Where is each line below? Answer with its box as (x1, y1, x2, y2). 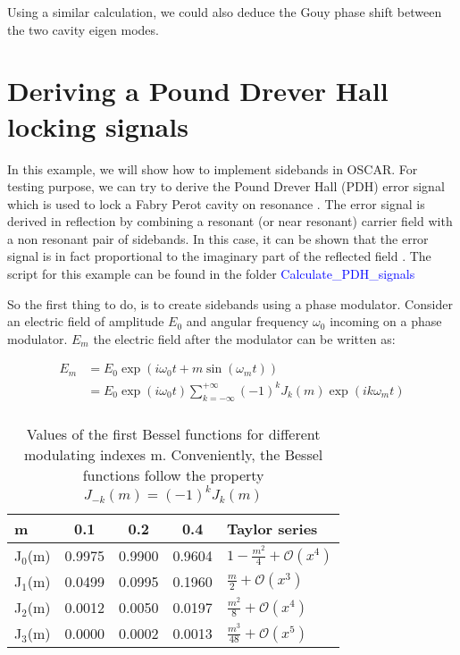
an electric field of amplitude (7, 312, 164, 331)
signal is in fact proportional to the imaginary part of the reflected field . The (7, 247, 431, 265)
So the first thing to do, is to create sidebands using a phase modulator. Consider (7, 294, 453, 313)
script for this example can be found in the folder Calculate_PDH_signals (7, 265, 415, 283)
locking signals (7, 107, 188, 144)
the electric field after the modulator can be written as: (93, 329, 396, 348)
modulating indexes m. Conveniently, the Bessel (24, 443, 323, 465)
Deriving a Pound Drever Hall (7, 72, 389, 109)
